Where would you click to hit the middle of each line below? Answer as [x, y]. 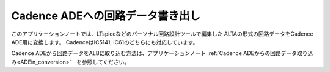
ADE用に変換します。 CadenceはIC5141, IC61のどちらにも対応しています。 [105, 42]
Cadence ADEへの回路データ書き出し [106, 16]
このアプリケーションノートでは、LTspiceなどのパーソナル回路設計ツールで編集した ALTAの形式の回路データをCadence [163, 34]
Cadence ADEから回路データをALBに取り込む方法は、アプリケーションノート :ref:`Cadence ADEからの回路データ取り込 [162, 53]
